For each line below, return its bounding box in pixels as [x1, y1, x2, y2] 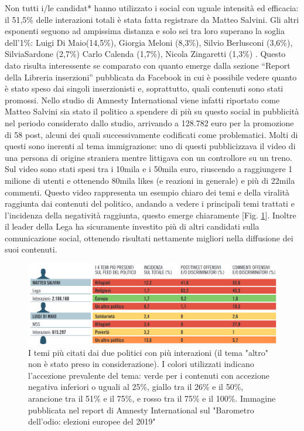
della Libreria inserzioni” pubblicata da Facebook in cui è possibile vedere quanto [5, 70, 297, 83]
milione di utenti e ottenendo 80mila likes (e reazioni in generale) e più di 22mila [5, 174, 295, 186]
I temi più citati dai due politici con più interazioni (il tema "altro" [28, 346, 268, 358]
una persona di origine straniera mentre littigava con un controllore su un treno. [5, 151, 292, 163]
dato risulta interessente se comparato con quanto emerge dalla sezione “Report [5, 59, 291, 71]
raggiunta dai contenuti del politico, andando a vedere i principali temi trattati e [5, 197, 295, 210]
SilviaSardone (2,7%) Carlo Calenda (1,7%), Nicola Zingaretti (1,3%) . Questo [5, 48, 286, 60]
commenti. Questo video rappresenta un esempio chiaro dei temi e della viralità [5, 186, 290, 198]
